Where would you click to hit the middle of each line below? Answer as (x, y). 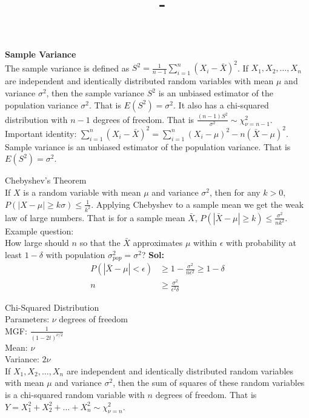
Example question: (39, 231)
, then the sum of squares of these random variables (209, 383)
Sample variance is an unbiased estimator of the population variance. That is (148, 146)
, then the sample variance (95, 93)
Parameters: (27, 319)
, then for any (235, 192)
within (205, 243)
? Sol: (153, 254)
